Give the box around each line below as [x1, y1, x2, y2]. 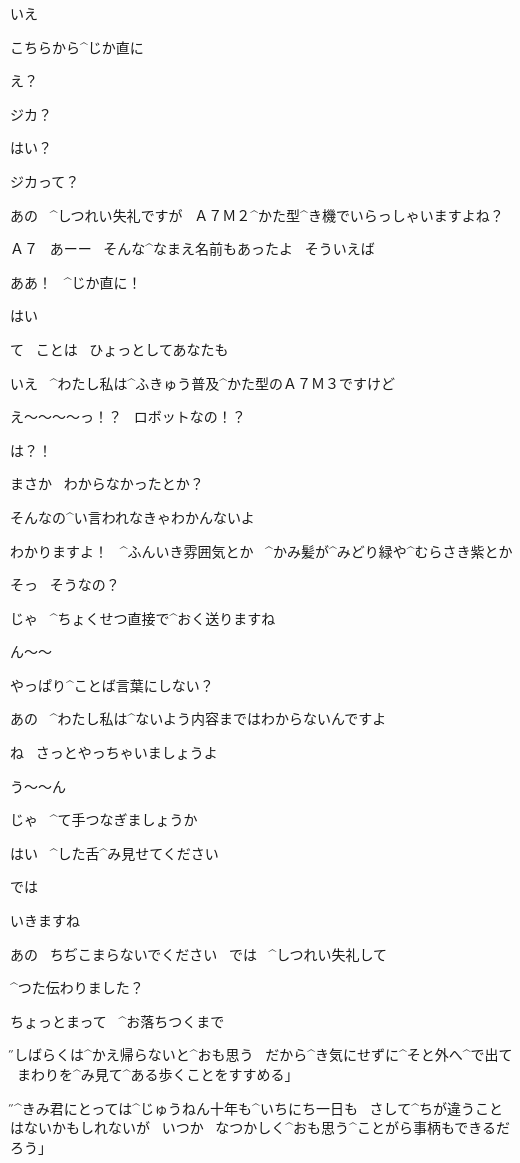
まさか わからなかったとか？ [10, 473, 204, 494]
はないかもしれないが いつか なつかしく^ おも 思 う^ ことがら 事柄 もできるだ [10, 1117, 511, 1138]
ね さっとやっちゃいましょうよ [10, 742, 218, 763]
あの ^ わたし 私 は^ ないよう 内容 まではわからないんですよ [10, 708, 387, 729]
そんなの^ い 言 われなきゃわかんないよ [10, 506, 255, 527]
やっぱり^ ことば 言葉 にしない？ [10, 674, 214, 695]
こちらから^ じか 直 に [10, 36, 144, 57]
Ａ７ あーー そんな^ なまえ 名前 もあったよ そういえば [10, 238, 375, 259]
